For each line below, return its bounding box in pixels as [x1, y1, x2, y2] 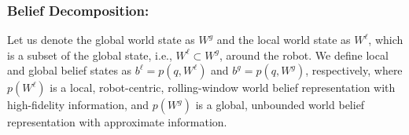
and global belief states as [7, 62, 132, 78]
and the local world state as [216, 31, 351, 48]
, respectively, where [305, 62, 403, 78]
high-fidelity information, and [7, 97, 149, 113]
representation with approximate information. [7, 114, 227, 130]
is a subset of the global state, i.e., [7, 46, 172, 63]
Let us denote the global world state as [7, 31, 195, 48]
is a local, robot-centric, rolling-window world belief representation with [50, 79, 396, 96]
